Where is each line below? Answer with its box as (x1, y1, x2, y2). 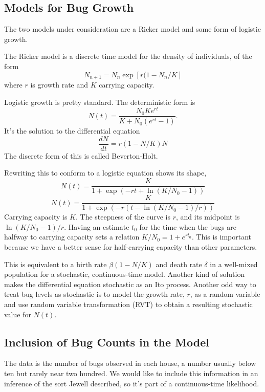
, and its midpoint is (176, 211, 240, 222)
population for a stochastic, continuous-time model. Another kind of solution (4, 269, 245, 279)
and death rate (156, 258, 202, 269)
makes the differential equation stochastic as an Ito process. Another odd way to (4, 278, 256, 289)
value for (4, 309, 31, 319)
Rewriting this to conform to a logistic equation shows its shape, (4, 167, 207, 178)
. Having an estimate (64, 221, 129, 232)
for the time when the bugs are (139, 221, 237, 232)
